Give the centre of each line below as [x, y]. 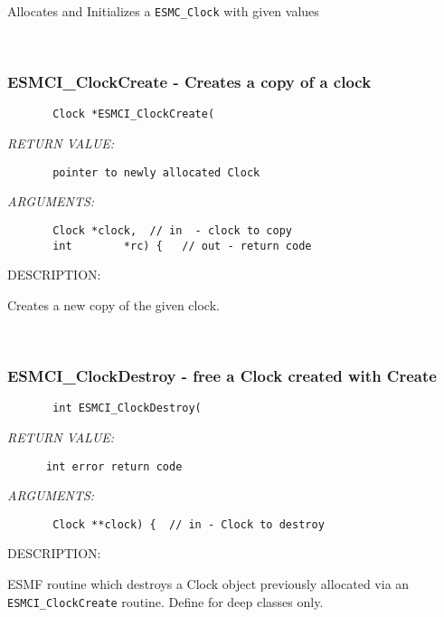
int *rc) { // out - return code [182, 246]
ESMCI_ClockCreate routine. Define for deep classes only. [165, 601]
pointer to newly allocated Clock [156, 172]
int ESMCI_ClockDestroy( [127, 408]
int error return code [114, 466]
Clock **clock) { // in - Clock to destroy [189, 524]
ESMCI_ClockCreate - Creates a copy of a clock [189, 82]
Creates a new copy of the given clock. [113, 304]
